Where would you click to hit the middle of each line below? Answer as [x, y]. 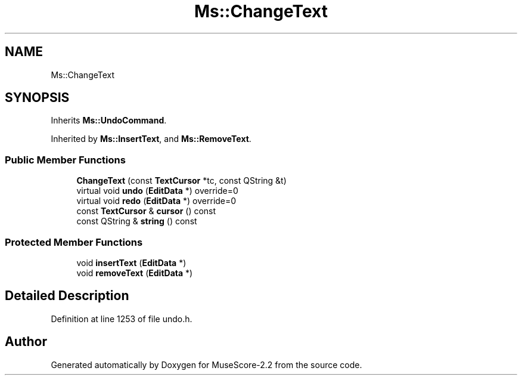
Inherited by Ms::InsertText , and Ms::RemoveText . [151, 139]
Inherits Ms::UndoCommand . [109, 121]
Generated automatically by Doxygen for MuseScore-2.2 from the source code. [206, 364]
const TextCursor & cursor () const [146, 211]
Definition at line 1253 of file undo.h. [122, 319]
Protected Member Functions [74, 242]
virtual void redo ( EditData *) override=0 [156, 201]
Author [26, 342]
